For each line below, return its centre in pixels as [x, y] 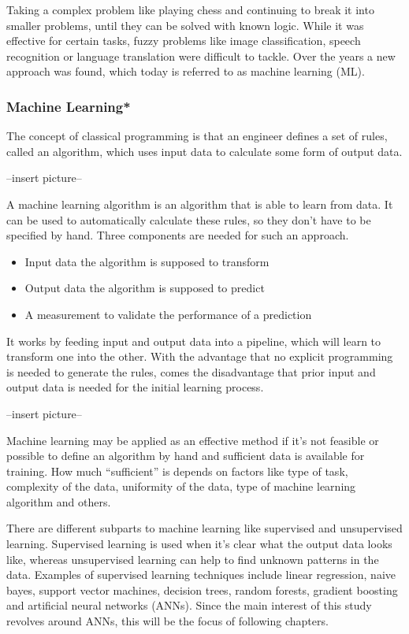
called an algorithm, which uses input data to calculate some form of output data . [204, 151]
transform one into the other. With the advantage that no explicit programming [200, 356]
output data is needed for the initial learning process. [135, 387]
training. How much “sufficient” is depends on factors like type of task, [177, 471]
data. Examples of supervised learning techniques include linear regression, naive [201, 575]
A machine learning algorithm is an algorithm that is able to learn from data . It [200, 204]
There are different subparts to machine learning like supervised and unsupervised [204, 528]
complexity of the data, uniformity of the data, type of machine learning [181, 486]
